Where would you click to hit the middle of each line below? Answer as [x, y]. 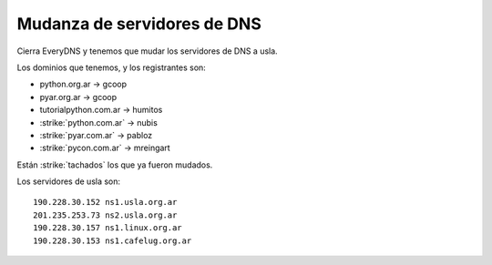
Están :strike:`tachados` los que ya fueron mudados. [115, 165]
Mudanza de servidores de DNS [139, 24]
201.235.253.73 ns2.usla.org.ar [105, 215]
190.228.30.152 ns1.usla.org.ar [105, 202]
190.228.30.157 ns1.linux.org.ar [108, 228]
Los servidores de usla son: [69, 181]
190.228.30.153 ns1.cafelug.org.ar [113, 240]
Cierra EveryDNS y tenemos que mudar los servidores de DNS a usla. [147, 51]
